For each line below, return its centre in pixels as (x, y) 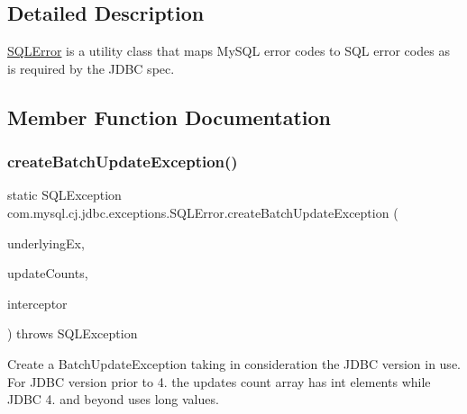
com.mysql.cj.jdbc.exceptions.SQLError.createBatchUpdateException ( (203, 212)
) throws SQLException (73, 333)
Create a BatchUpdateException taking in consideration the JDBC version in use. (234, 363)
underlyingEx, (46, 243)
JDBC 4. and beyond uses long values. (113, 399)
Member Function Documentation (169, 117)
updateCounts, (48, 273)
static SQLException (64, 195)
